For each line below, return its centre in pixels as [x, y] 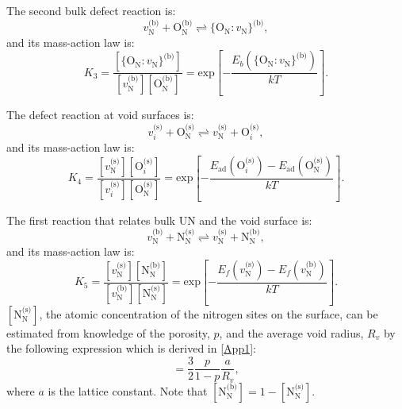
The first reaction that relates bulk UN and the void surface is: [159, 220]
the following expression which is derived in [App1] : [131, 348]
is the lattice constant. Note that [128, 390]
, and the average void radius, [291, 332]
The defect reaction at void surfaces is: [100, 115]
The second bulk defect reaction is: [91, 10]
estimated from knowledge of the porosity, [108, 332]
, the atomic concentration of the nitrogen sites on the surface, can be [209, 313]
